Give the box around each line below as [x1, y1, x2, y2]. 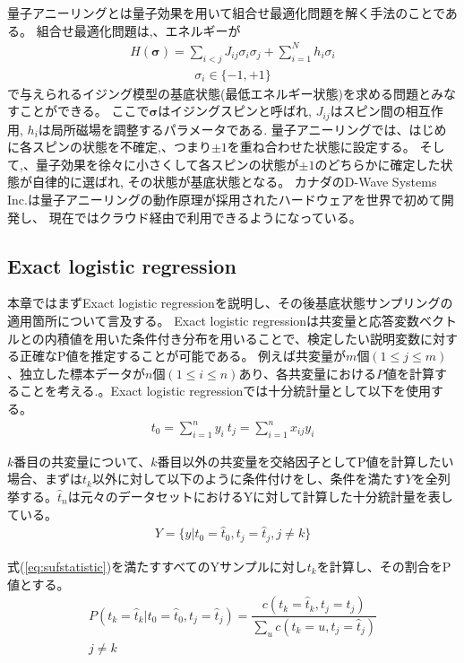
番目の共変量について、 [13, 451, 151, 470]
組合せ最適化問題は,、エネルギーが [36, 21, 241, 39]
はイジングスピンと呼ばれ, [158, 101, 313, 120]
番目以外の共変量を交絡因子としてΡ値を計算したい [157, 451, 454, 470]
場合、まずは [7, 469, 82, 488]
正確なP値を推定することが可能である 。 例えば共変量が [19, 346, 347, 365]
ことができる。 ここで [19, 101, 150, 120]
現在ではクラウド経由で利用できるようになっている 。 [48, 207, 362, 226]
